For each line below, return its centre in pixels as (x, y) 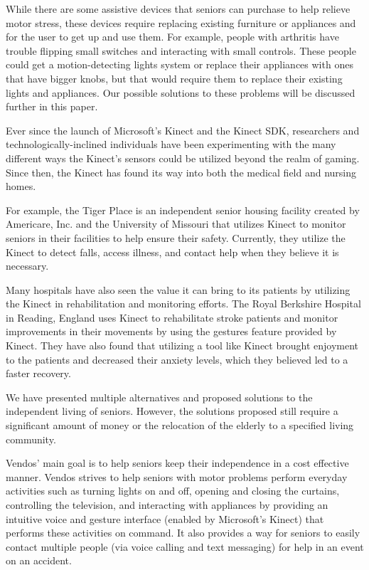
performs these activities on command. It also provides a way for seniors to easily (183, 533)
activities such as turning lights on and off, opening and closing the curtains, (173, 491)
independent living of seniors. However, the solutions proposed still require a (172, 411)
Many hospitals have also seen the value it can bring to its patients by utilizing (178, 289)
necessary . (27, 266)
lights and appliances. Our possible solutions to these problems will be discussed (181, 92)
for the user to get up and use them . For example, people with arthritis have (172, 37)
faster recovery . (38, 373)
